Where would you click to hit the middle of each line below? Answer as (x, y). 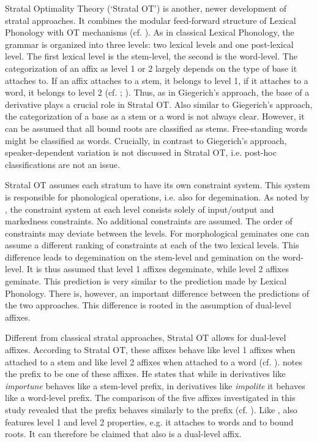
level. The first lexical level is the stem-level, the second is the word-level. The (151, 56)
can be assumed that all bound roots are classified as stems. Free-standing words (156, 128)
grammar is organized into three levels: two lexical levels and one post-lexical (149, 44)
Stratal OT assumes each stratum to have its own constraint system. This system (158, 185)
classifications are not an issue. (62, 164)
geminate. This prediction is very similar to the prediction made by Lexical (146, 281)
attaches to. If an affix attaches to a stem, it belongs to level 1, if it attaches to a (157, 80)
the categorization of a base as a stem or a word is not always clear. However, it (155, 116)
